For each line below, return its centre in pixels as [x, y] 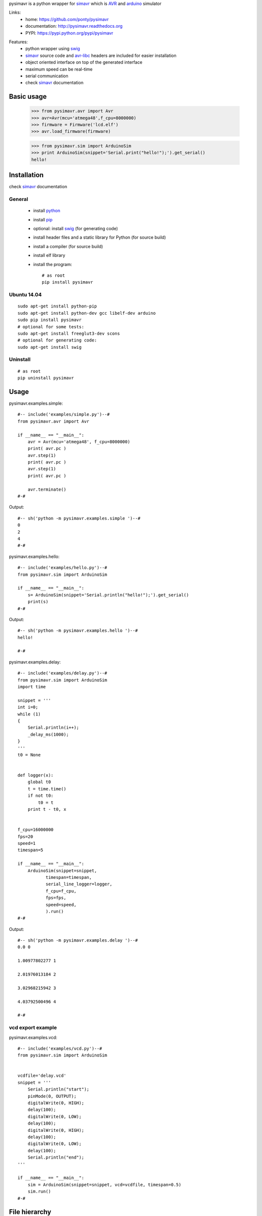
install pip [43, 219]
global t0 [39, 782]
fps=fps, [56, 898]
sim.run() [39, 1191]
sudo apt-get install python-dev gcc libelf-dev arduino [87, 313]
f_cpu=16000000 [36, 830]
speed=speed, [61, 904]
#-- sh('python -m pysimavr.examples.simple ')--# [79, 518]
